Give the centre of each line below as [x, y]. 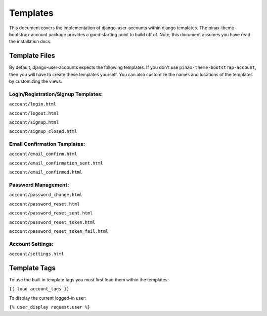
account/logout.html [34, 113]
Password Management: [39, 185]
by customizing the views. [36, 81]
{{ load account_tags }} [39, 289]
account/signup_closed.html [43, 132]
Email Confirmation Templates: [47, 144]
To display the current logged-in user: [48, 298]
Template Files [32, 56]
